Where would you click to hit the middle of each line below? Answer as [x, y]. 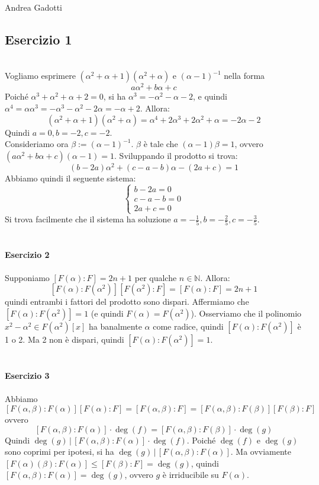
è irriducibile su [191, 475]
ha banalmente [115, 326]
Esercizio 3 [27, 376]
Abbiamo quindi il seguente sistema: [70, 178]
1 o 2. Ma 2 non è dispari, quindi [65, 339]
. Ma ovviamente [261, 452]
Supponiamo [27, 277]
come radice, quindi [188, 326]
